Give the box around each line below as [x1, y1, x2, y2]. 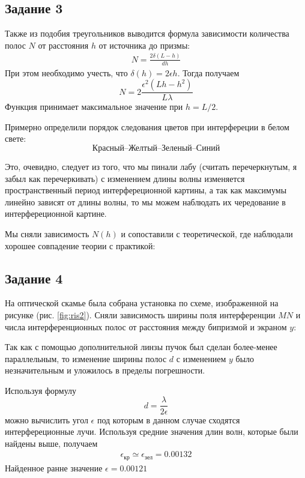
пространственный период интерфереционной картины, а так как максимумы [5, 184, 287, 196]
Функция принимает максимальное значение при [5, 100, 183, 113]
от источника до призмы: [98, 38, 190, 51]
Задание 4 [5, 268, 63, 287]
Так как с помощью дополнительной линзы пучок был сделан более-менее [5, 340, 277, 353]
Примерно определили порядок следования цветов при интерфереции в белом [5, 120, 289, 133]
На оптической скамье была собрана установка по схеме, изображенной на [5, 297, 279, 309]
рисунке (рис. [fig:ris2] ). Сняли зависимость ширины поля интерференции [5, 308, 276, 321]
